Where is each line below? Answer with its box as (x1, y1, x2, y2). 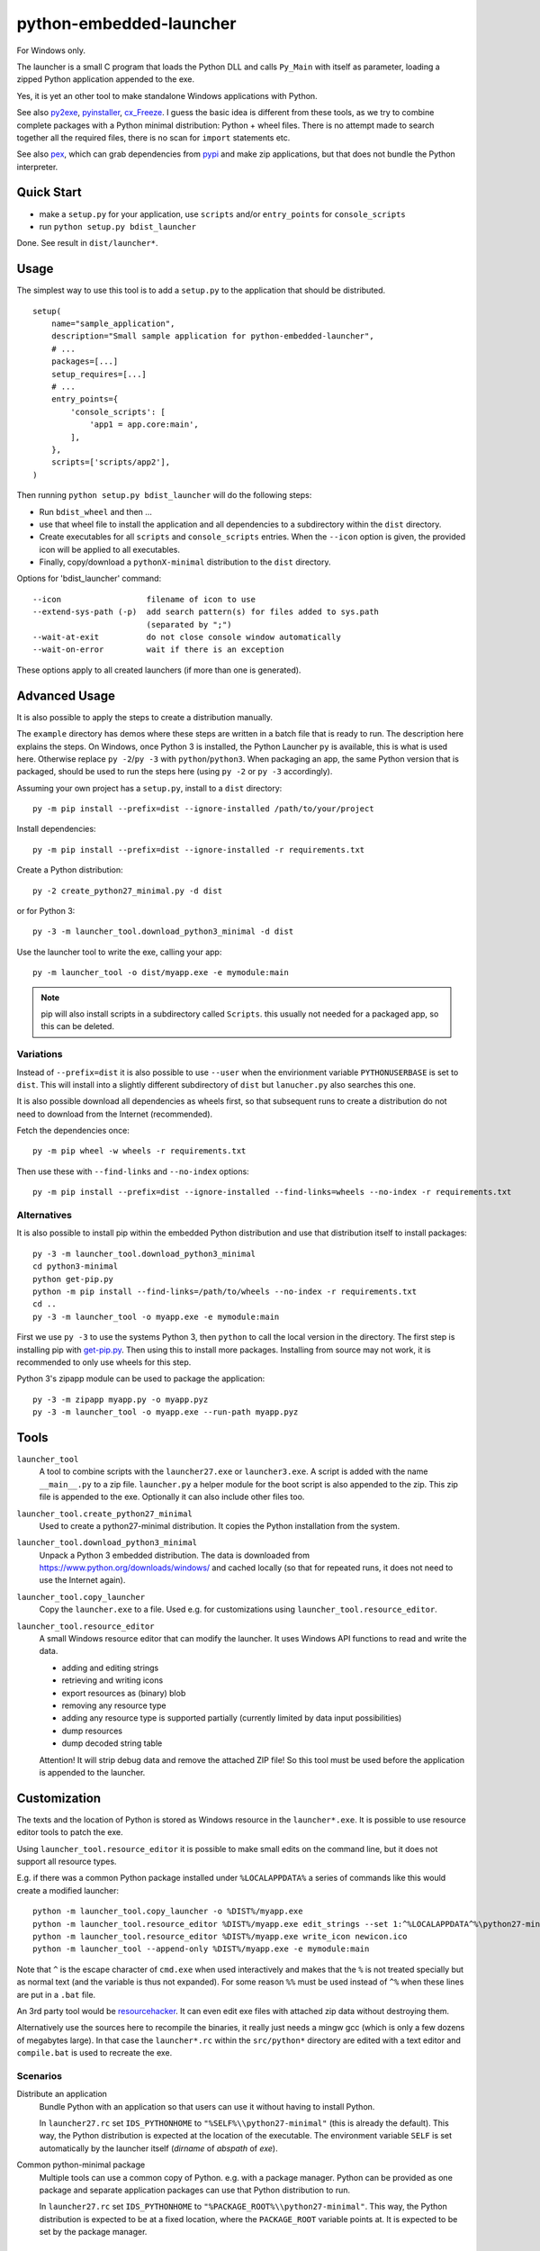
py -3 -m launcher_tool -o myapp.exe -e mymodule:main (32, 1311, 280, 1322)
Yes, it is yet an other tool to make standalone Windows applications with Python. (16, 90, 319, 101)
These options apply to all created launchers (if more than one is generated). (16, 664, 301, 675)
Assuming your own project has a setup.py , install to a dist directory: (16, 782, 283, 793)
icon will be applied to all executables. (39, 544, 180, 555)
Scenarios (16, 2069, 63, 2082)
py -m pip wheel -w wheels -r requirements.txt (32, 1146, 247, 1156)
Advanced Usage (16, 688, 116, 703)
